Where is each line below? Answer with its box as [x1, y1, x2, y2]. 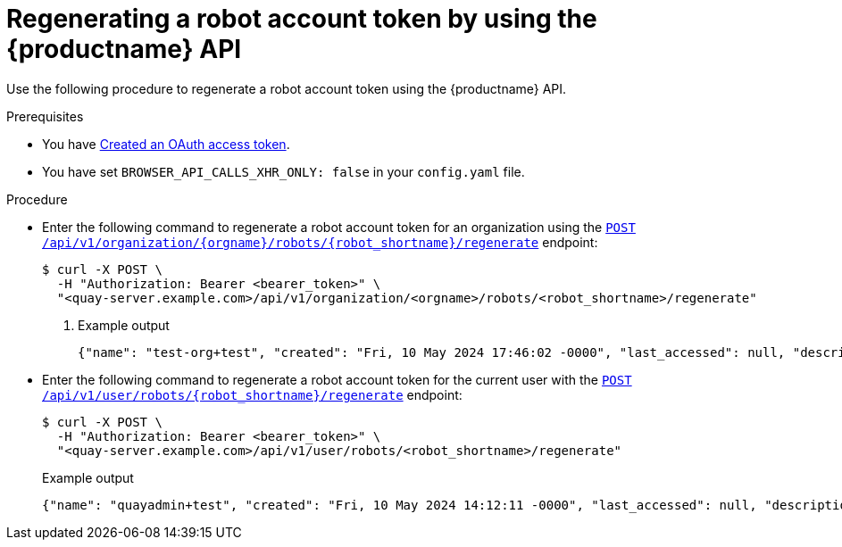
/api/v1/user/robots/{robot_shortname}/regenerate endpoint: [42, 386, 463, 402]
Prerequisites [6, 108, 84, 124]
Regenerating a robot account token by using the [6, 4, 597, 34]
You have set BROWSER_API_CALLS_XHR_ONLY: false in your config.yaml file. [42, 163, 525, 179]
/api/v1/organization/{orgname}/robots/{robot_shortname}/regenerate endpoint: [42, 234, 598, 250]
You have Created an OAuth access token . [42, 136, 290, 152]
